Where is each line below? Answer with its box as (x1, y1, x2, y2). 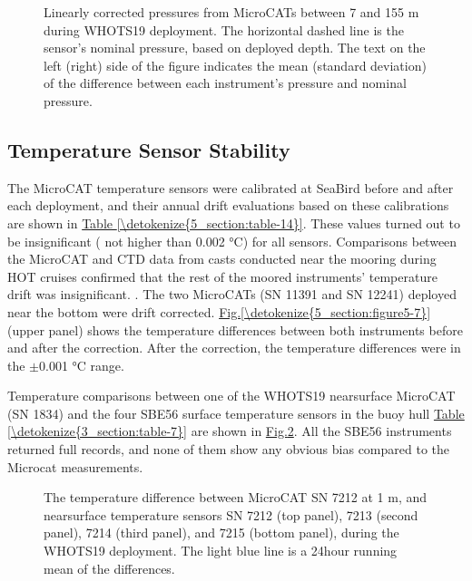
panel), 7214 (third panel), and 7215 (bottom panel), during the (44, 523, 399, 542)
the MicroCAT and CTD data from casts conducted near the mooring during (7, 249, 437, 268)
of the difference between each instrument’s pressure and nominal (44, 73, 407, 92)
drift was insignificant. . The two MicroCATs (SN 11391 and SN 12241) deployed (7, 285, 457, 304)
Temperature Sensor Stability (7, 135, 290, 163)
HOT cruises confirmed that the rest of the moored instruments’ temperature (7, 266, 438, 286)
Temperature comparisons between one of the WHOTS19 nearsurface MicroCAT (7, 386, 456, 405)
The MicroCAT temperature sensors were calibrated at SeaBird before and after (7, 178, 454, 197)
